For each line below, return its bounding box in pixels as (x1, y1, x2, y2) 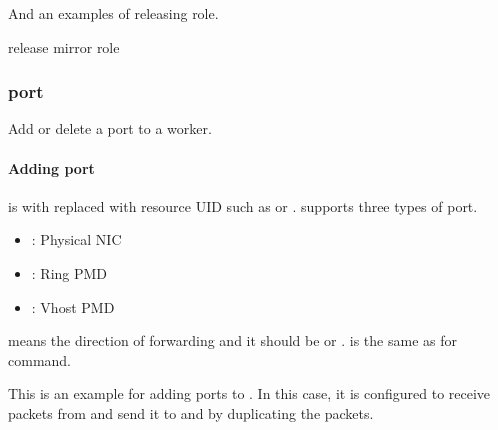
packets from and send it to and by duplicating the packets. (8, 402, 374, 423)
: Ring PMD (31, 262, 108, 283)
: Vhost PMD (31, 296, 115, 317)
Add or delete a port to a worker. (8, 118, 212, 139)
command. (8, 349, 71, 370)
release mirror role (8, 36, 120, 57)
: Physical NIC (31, 229, 122, 250)
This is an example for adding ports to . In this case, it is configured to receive (8, 383, 491, 404)
